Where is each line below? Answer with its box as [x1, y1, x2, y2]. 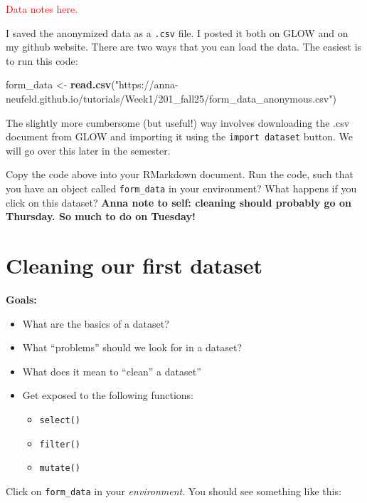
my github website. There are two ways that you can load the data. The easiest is [6, 39, 362, 54]
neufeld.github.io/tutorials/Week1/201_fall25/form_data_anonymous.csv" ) [6, 91, 336, 106]
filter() [39, 439, 80, 450]
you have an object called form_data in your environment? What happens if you [6, 181, 357, 196]
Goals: [6, 292, 37, 307]
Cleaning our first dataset [6, 251, 262, 280]
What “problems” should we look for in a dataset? [22, 340, 243, 355]
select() [39, 415, 80, 425]
